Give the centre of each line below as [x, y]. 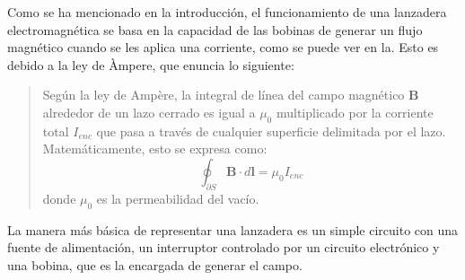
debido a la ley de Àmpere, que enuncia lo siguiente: [151, 64]
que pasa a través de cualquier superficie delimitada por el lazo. [271, 131]
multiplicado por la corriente [355, 112]
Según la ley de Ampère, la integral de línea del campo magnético [224, 95]
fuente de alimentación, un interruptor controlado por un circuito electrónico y [224, 247]
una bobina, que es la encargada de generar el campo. [155, 264]
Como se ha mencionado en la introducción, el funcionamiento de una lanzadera [227, 12]
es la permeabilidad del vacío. [178, 198]
